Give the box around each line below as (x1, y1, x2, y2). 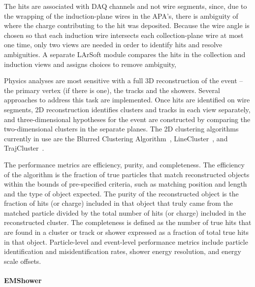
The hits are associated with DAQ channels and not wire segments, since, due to (4, 1, 247, 11)
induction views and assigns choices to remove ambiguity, (4, 59, 177, 69)
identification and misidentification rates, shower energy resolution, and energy (4, 246, 241, 256)
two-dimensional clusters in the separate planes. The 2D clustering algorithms (4, 124, 239, 134)
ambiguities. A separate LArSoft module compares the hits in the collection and (4, 49, 246, 59)
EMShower (4, 275, 42, 286)
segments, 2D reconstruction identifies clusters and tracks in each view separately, (4, 104, 251, 114)
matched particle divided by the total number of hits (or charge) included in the (4, 207, 246, 218)
